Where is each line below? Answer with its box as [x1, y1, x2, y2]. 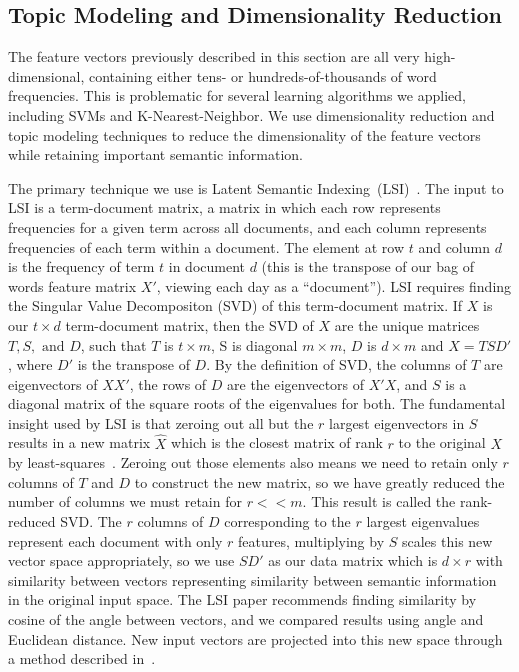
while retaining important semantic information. [8, 144, 304, 165]
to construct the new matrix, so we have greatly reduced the [134, 471, 505, 492]
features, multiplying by [238, 530, 385, 551]
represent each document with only [8, 530, 223, 551]
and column [418, 236, 490, 257]
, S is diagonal [211, 334, 298, 355]
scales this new [401, 530, 493, 551]
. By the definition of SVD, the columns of [206, 354, 467, 375]
